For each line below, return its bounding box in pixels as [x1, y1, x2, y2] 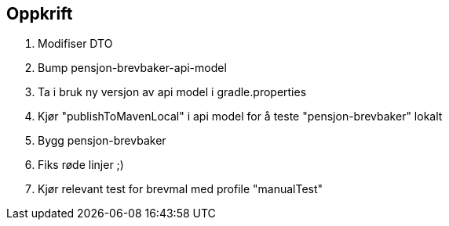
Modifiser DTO [38, 37, 113, 51]
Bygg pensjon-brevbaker [38, 134, 166, 148]
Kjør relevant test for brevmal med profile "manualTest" [38, 182, 323, 196]
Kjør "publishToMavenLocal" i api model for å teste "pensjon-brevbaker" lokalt [38, 109, 443, 124]
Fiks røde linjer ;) [38, 158, 124, 172]
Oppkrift [6, 4, 73, 23]
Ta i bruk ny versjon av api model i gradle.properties [38, 85, 307, 99]
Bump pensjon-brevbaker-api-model [38, 61, 227, 75]
